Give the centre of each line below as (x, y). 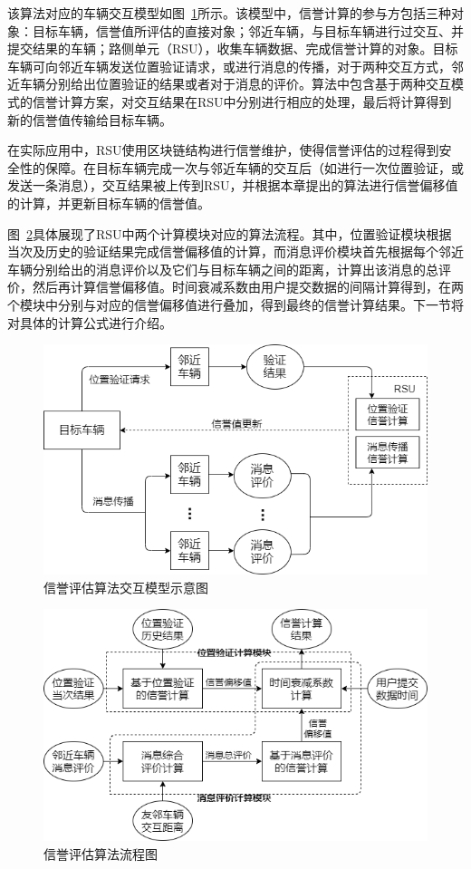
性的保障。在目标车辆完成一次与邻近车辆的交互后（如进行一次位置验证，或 (241, 167)
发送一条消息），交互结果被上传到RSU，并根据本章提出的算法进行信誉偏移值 (233, 185)
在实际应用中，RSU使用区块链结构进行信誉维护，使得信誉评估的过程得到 (223, 150)
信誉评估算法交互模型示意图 (126, 587)
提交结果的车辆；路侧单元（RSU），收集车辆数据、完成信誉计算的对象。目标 (233, 48)
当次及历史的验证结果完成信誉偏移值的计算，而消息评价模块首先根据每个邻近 (235, 251)
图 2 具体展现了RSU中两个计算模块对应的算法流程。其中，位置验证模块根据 (230, 233)
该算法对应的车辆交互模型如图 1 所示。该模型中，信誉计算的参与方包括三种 (229, 13)
